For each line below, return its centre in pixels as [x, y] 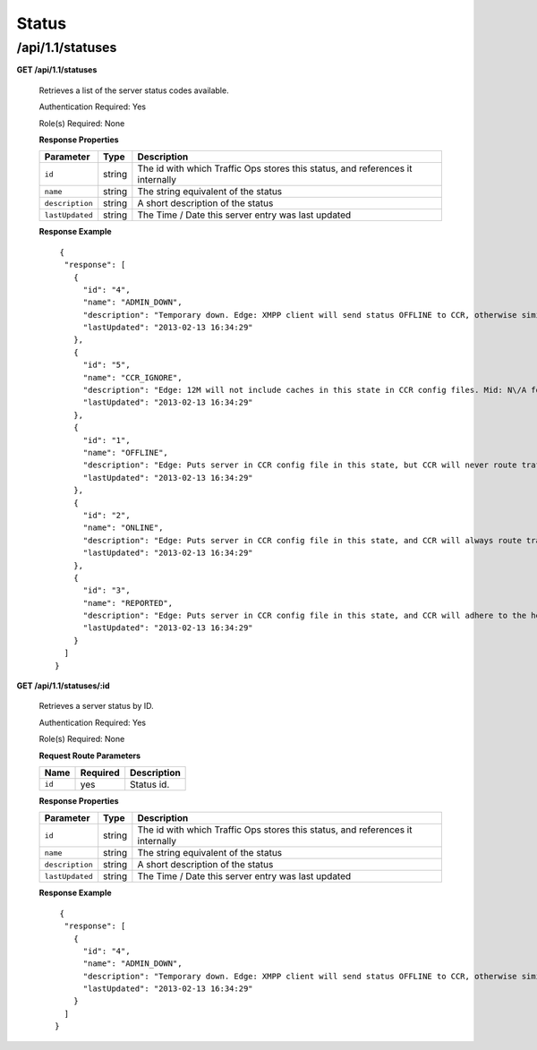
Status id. [150, 784]
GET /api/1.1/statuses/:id [63, 686]
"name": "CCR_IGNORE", [132, 377]
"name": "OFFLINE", [126, 452]
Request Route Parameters [90, 755]
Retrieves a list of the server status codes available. [134, 90]
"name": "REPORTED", [128, 603]
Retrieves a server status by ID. [96, 706]
